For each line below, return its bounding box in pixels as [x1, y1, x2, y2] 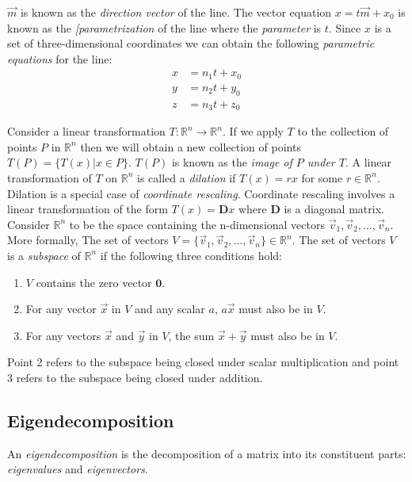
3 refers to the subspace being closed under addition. [7, 369, 263, 385]
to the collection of [297, 123, 389, 140]
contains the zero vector [36, 274, 152, 290]
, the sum [168, 327, 215, 343]
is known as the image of [171, 154, 292, 170]
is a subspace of [7, 247, 81, 263]
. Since [328, 19, 361, 36]
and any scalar [135, 300, 205, 317]
